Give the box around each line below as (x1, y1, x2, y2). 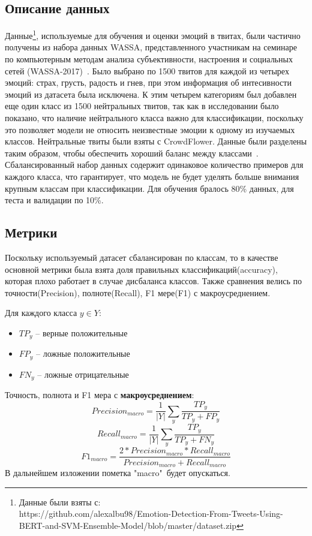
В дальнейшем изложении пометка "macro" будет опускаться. (5, 466, 230, 478)
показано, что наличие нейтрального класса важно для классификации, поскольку (5, 112, 304, 124)
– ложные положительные (36, 347, 130, 360)
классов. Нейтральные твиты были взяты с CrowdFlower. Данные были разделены (5, 135, 307, 147)
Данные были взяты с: (19, 495, 101, 508)
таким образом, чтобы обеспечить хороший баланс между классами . (5, 146, 259, 159)
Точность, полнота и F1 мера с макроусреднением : (5, 389, 194, 401)
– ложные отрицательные (37, 368, 129, 380)
